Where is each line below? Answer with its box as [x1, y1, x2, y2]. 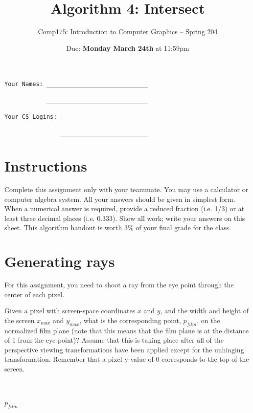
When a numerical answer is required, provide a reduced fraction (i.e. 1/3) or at [4, 203, 245, 214]
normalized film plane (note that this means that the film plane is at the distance [4, 325, 249, 335]
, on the [197, 315, 220, 325]
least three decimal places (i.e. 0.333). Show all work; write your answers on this [4, 213, 245, 223]
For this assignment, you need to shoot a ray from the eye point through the [4, 280, 234, 290]
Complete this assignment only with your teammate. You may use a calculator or [4, 184, 249, 195]
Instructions [4, 156, 87, 176]
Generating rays [4, 251, 115, 271]
